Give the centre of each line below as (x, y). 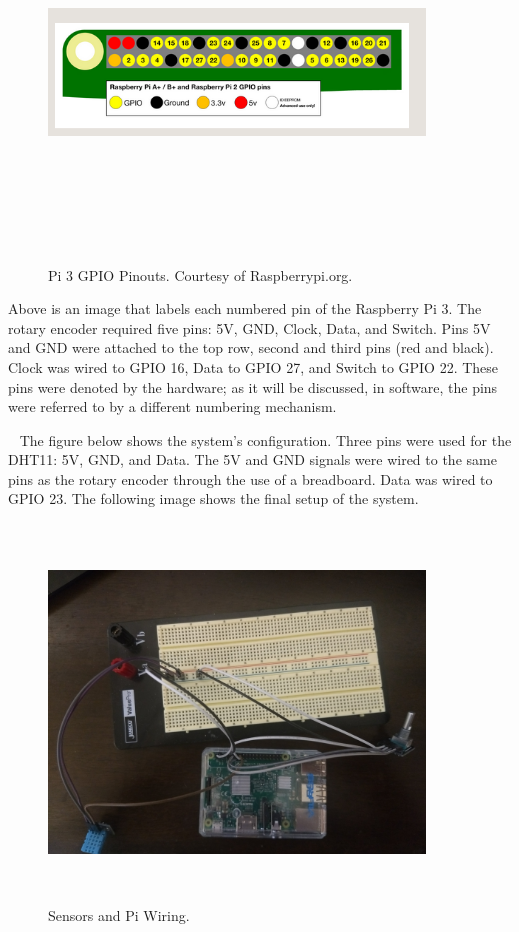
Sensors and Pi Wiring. (119, 914)
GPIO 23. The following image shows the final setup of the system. (213, 498)
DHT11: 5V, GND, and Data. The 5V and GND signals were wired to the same (252, 459)
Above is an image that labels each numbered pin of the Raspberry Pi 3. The (245, 308)
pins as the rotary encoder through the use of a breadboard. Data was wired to (250, 478)
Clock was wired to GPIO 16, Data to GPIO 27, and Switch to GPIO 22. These (253, 366)
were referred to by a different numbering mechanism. (172, 406)
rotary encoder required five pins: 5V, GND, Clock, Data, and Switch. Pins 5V (249, 327)
